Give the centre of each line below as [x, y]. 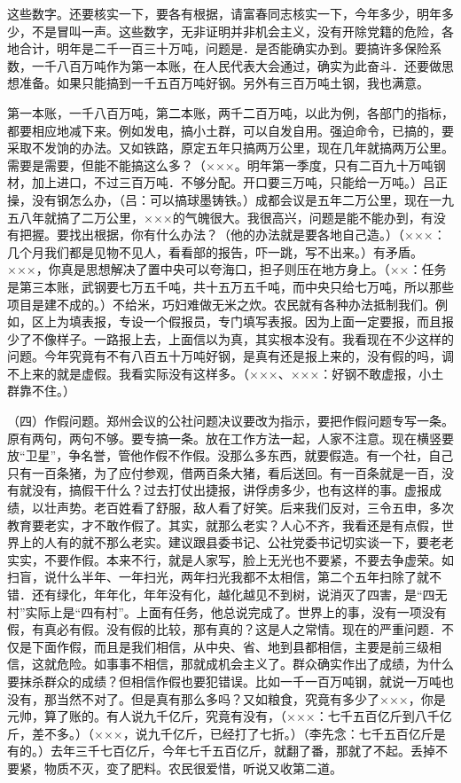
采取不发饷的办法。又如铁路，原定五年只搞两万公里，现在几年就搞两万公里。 [230, 148]
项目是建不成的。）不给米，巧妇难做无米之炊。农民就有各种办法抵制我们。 [221, 304]
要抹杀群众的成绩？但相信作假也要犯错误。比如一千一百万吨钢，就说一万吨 [224, 681]
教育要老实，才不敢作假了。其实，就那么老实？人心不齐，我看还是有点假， [224, 525]
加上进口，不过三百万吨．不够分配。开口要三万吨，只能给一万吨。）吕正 [239, 182]
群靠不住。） [41, 391]
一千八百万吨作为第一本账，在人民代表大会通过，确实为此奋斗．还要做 [236, 65]
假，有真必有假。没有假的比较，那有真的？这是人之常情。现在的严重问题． [224, 629]
